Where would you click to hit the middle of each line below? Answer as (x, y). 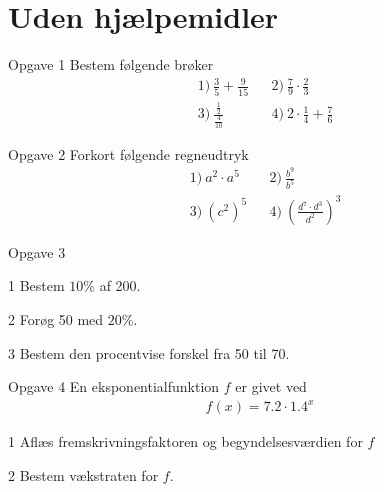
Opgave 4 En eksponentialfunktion (114, 386)
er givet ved (271, 386)
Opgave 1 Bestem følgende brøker (111, 64)
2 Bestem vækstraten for (83, 474)
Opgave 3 (37, 251)
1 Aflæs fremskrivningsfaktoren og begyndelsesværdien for (185, 441)
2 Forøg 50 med (56, 319)
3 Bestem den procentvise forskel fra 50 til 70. (149, 352)
